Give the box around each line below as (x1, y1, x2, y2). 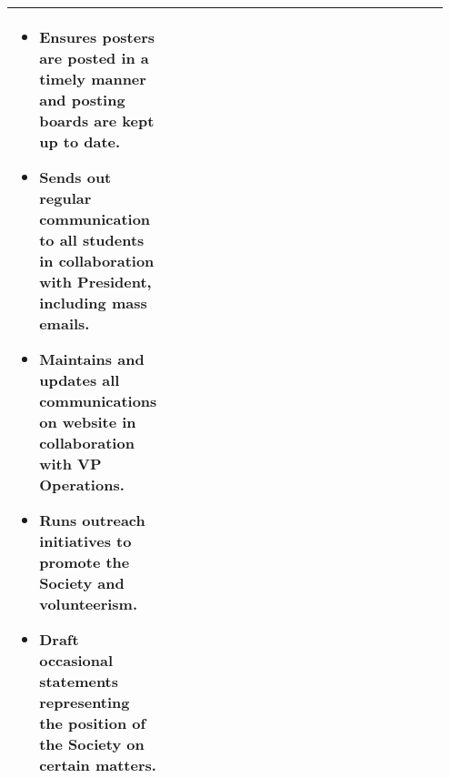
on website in (39, 411, 136, 432)
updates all (39, 369, 120, 390)
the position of (39, 712, 146, 733)
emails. (39, 313, 90, 334)
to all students (39, 229, 145, 250)
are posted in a (39, 47, 149, 68)
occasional (39, 650, 114, 671)
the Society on (39, 733, 145, 754)
